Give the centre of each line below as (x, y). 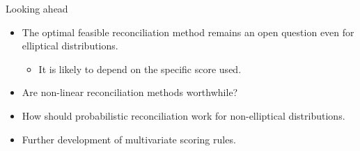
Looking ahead (37, 8)
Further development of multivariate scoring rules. (129, 139)
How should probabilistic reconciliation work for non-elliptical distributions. (183, 115)
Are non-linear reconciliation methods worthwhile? (130, 92)
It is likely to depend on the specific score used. (140, 69)
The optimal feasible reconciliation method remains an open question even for (188, 32)
